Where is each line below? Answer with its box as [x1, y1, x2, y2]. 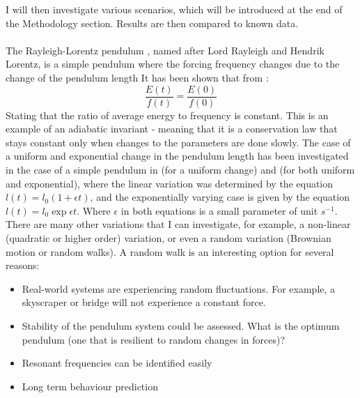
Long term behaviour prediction [22, 378, 158, 393]
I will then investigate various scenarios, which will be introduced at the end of [6, 2, 343, 16]
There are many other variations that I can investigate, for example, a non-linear [6, 217, 351, 231]
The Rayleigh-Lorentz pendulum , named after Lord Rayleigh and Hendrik [6, 43, 324, 57]
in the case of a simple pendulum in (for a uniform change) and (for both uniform [6, 162, 355, 176]
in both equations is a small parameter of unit [120, 203, 318, 217]
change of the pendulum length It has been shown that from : [6, 70, 269, 84]
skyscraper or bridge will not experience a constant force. [22, 295, 266, 309]
